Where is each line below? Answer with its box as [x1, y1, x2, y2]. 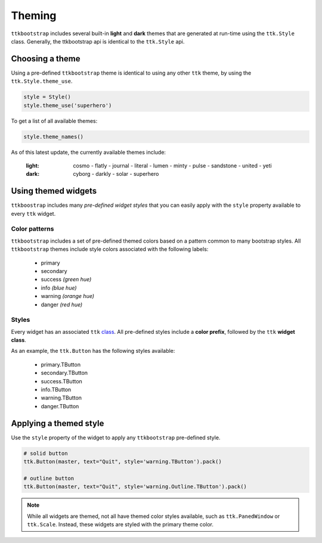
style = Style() [23, 94, 72, 101]
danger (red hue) [41, 301, 83, 308]
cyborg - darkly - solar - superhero [73, 170, 159, 178]
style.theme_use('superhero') [23, 102, 112, 108]
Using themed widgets [11, 186, 97, 196]
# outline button [23, 474, 75, 482]
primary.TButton [41, 361, 80, 368]
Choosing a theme [11, 54, 80, 64]
